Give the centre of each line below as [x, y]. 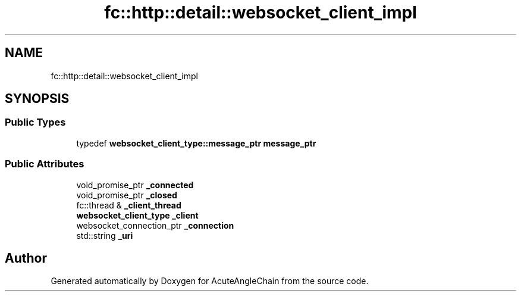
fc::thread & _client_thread [129, 205]
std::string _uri [105, 235]
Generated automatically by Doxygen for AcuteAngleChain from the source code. [210, 281]
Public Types [35, 122]
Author [26, 258]
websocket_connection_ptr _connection [155, 225]
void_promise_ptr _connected [135, 185]
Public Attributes [45, 164]
